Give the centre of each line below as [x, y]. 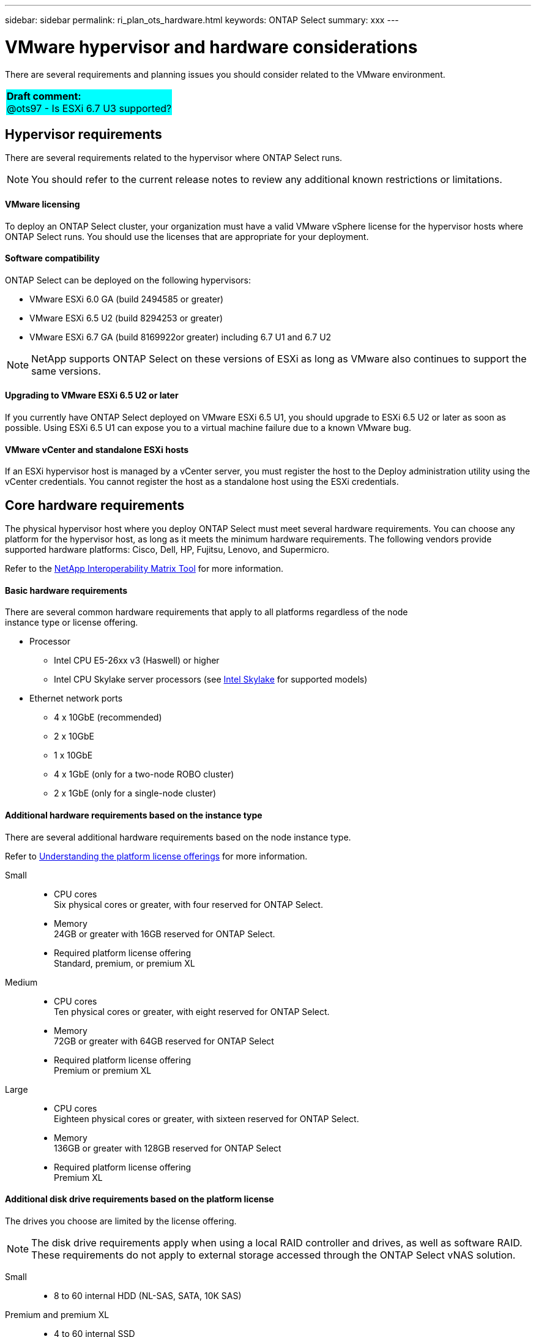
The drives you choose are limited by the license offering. [121, 1221]
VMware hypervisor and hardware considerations [211, 47]
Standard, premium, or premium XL [125, 963]
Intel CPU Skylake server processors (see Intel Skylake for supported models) [211, 680]
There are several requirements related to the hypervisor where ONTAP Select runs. [174, 158]
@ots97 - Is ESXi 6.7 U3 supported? [89, 108]
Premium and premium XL [57, 1314]
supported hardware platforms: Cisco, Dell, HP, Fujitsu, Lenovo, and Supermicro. [167, 550]
